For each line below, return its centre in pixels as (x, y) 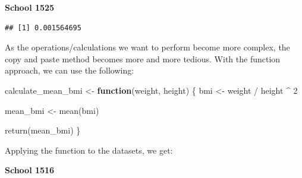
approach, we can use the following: (70, 70)
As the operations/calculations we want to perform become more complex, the (147, 47)
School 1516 (30, 170)
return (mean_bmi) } (43, 130)
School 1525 (30, 7)
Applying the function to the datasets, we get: (89, 150)
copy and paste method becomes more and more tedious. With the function (143, 58)
